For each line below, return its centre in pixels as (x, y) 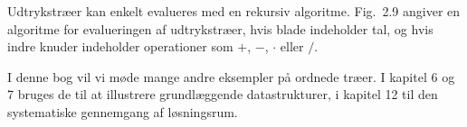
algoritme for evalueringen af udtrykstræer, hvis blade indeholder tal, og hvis (220, 28)
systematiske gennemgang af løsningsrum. (123, 111)
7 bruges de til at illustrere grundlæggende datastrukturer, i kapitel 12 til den (223, 94)
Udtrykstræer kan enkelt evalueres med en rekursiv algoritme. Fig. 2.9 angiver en (234, 11)
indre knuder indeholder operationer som (120, 46)
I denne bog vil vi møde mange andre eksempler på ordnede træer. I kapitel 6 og (231, 76)
